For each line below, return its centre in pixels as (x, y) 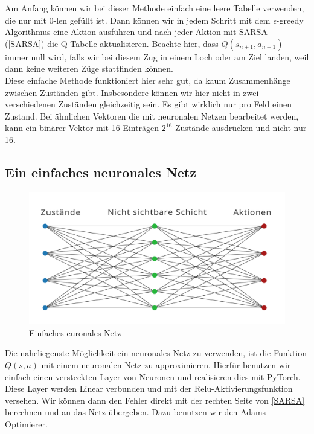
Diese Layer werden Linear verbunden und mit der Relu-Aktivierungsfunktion (149, 388)
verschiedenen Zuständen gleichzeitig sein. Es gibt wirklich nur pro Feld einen (148, 104)
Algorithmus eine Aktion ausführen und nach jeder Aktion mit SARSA (136, 32)
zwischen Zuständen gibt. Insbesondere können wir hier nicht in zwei (132, 92)
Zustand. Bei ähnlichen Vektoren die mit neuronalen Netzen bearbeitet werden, (152, 116)
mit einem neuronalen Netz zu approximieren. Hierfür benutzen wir (166, 364)
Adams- (255, 412)
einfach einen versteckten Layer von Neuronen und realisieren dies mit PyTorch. (153, 376)
